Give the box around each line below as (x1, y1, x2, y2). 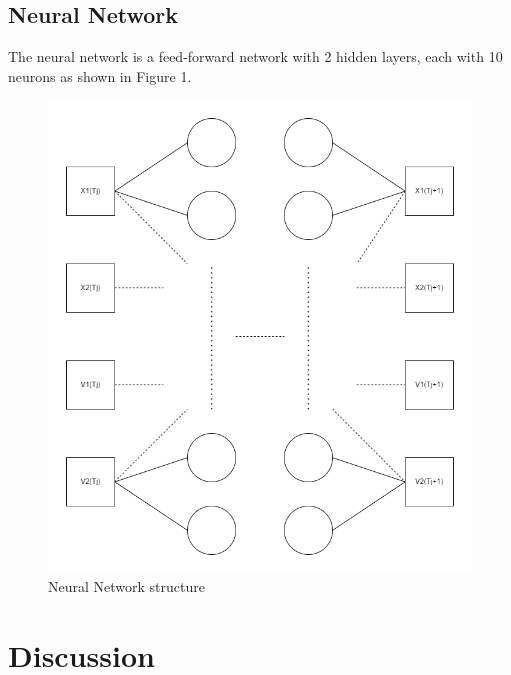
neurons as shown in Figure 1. (8, 65, 192, 86)
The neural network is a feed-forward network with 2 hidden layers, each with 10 (8, 46, 503, 67)
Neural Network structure (48, 576, 205, 597)
